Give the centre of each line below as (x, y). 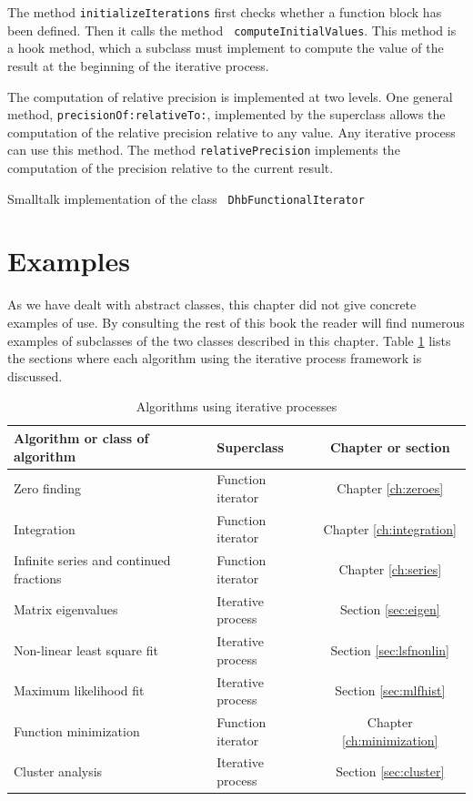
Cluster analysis (58, 771)
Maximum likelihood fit (79, 690)
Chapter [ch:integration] (390, 528)
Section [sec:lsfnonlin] (390, 649)
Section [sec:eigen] (390, 609)
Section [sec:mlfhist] (390, 690)
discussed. (35, 375)
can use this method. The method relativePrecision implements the (204, 150)
